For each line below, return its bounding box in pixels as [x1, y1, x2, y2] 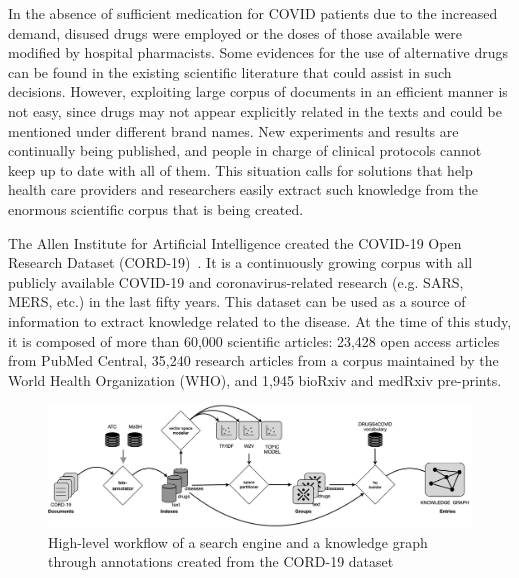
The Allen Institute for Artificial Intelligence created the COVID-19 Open [8, 232, 462, 253]
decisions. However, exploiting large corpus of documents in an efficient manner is [8, 81, 508, 102]
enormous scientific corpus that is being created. [8, 198, 304, 219]
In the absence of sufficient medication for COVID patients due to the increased [8, 3, 498, 23]
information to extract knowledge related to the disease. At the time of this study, [8, 310, 512, 331]
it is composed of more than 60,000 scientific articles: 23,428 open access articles [8, 330, 500, 351]
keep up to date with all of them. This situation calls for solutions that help [8, 159, 473, 180]
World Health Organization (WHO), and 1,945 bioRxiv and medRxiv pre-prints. [8, 369, 502, 390]
